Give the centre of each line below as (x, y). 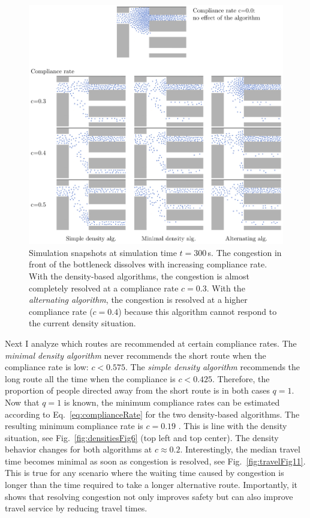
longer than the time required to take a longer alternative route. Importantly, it (151, 485)
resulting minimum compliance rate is (74, 426)
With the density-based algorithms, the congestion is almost (139, 276)
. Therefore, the (241, 378)
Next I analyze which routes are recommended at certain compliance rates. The (151, 343)
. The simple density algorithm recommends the (213, 367)
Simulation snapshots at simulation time (103, 252)
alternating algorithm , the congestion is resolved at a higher (138, 300)
